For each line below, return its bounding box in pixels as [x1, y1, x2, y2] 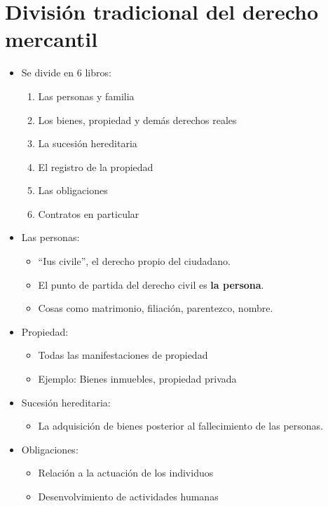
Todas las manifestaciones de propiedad [38, 348, 208, 362]
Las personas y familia [38, 88, 135, 103]
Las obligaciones [38, 183, 108, 198]
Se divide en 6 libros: [21, 65, 111, 80]
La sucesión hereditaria [38, 136, 137, 151]
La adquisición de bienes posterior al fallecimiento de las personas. [38, 418, 323, 433]
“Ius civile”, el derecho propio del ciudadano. [38, 254, 231, 268]
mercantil [5, 25, 98, 53]
